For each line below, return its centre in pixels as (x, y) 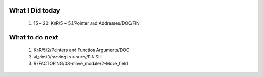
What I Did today (35, 10)
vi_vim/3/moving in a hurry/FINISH (68, 57)
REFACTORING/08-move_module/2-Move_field (81, 64)
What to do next (34, 37)
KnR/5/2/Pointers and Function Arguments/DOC (81, 50)
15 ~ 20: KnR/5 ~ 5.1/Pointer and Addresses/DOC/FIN (86, 23)
